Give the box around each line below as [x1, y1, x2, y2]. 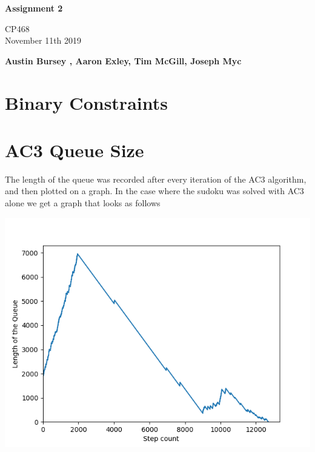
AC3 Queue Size [5, 137, 144, 162]
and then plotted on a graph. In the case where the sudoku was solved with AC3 [5, 184, 304, 197]
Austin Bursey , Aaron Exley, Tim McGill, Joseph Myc [5, 54, 242, 67]
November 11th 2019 [5, 34, 82, 47]
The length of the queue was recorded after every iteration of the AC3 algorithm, [5, 172, 307, 185]
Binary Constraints [5, 90, 168, 115]
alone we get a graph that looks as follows [5, 197, 161, 209]
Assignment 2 [5, 2, 63, 14]
